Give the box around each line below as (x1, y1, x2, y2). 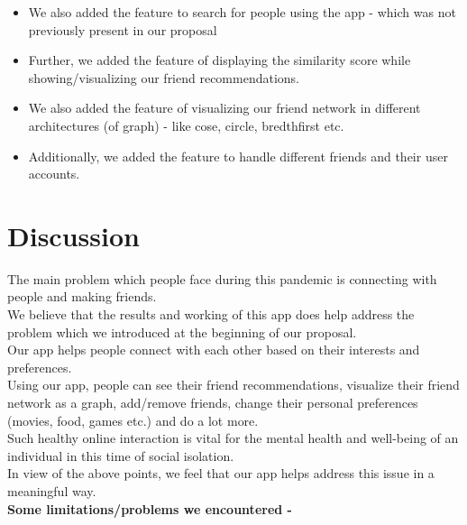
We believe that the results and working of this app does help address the (7, 305, 415, 324)
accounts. (28, 164, 80, 183)
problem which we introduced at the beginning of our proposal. (7, 322, 357, 341)
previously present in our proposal (28, 20, 217, 39)
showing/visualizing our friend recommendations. (28, 68, 300, 87)
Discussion (7, 216, 140, 253)
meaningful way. (7, 482, 96, 500)
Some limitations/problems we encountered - (7, 499, 292, 518)
